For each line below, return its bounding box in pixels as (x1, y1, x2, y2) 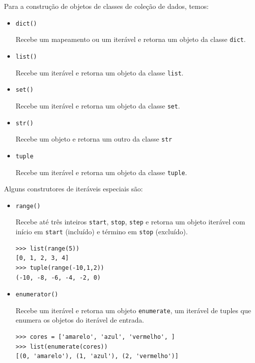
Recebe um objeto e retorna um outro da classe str (15, 134, 172, 144)
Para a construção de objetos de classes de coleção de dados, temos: (4, 1, 209, 11)
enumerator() (15, 291, 58, 298)
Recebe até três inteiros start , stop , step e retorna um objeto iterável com (15, 217, 245, 227)
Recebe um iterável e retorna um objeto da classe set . (15, 100, 180, 110)
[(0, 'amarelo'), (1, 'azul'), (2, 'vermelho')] (15, 353, 179, 360)
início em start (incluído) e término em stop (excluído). (15, 226, 188, 237)
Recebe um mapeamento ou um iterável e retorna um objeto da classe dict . (15, 34, 246, 44)
